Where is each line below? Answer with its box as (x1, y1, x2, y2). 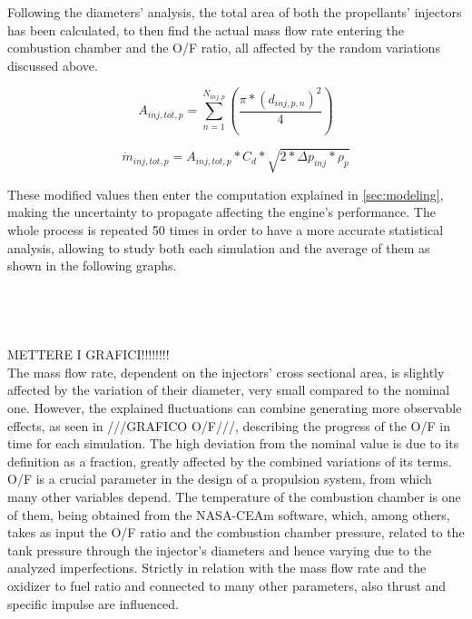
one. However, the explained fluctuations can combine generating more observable (7, 398, 462, 417)
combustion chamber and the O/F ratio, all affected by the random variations (7, 38, 440, 57)
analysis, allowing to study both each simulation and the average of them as (7, 238, 430, 257)
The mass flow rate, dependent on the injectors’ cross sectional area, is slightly (7, 362, 445, 381)
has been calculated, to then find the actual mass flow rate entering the (7, 20, 405, 39)
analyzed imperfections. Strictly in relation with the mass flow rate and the (7, 558, 427, 577)
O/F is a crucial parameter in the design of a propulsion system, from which (7, 469, 432, 488)
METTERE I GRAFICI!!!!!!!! (7, 345, 170, 364)
